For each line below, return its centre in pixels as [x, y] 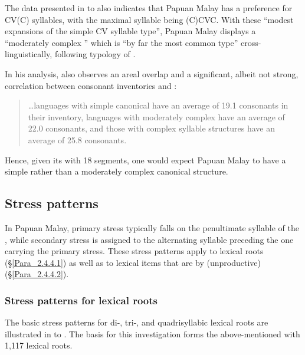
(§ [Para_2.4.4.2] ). [37, 274]
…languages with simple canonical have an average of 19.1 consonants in [158, 105]
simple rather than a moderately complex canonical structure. [117, 171]
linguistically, [29, 54]
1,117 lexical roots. [39, 345]
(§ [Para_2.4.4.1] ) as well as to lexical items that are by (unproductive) [133, 262]
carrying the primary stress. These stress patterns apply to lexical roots [134, 251]
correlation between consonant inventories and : [91, 85]
